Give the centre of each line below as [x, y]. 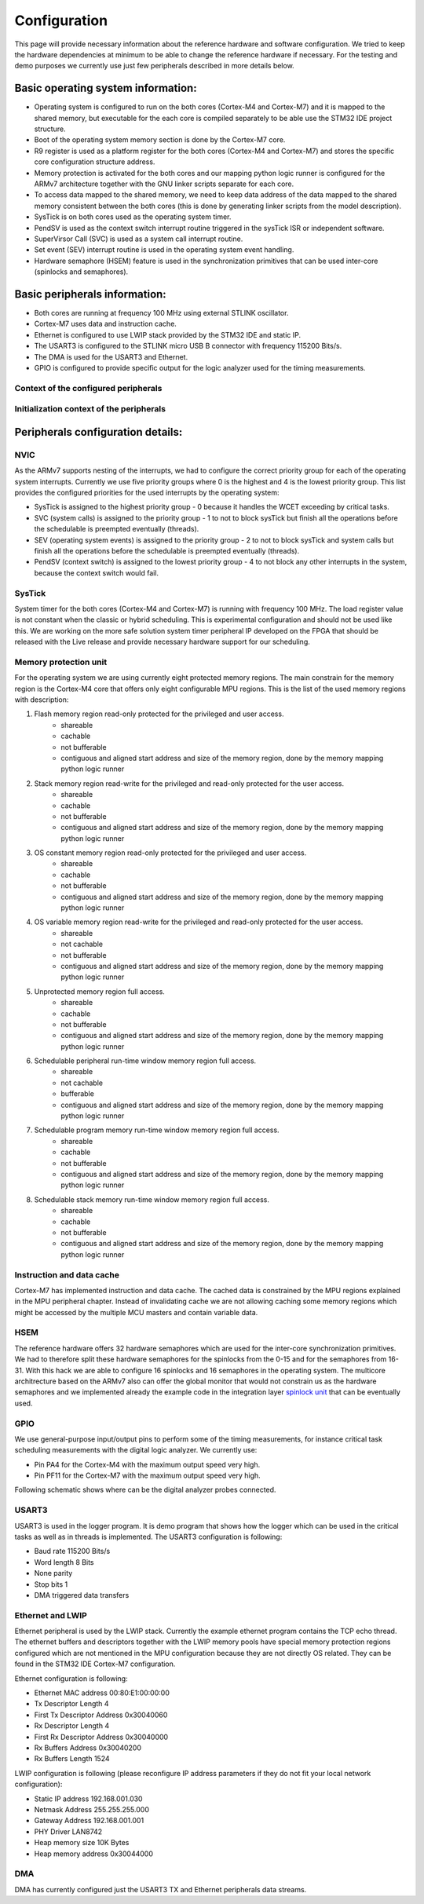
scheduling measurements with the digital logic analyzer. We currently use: [136, 1450]
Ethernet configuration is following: [71, 1678]
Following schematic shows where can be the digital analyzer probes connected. [145, 1490]
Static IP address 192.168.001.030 [88, 1799]
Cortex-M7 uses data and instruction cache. [105, 324]
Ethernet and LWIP [51, 1615]
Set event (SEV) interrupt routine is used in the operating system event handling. [164, 250]
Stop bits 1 [51, 1584]
